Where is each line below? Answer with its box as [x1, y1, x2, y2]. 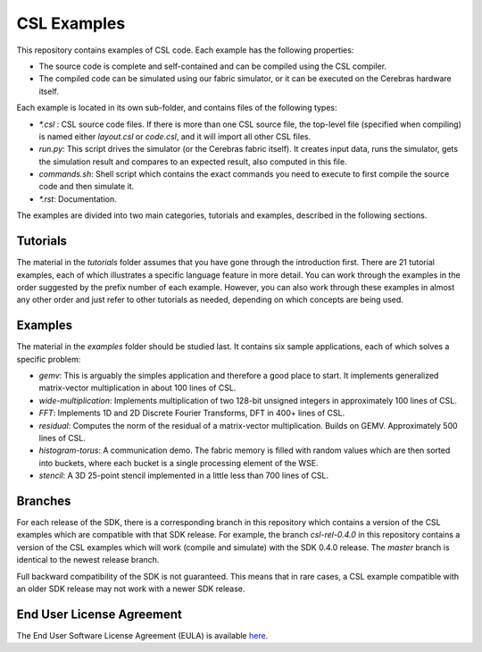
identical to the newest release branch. [16, 555, 160, 565]
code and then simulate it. [38, 181, 135, 192]
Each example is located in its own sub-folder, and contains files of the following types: [16, 103, 338, 113]
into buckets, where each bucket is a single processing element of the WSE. [38, 457, 319, 468]
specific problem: [16, 354, 81, 364]
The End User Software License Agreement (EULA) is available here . [16, 630, 269, 640]
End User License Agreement [16, 606, 182, 622]
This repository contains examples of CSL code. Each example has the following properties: [16, 45, 354, 55]
